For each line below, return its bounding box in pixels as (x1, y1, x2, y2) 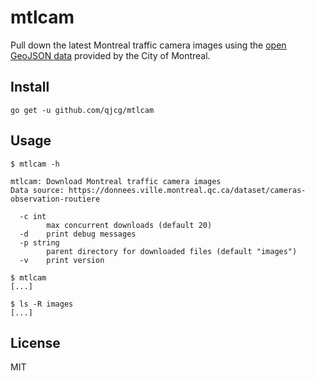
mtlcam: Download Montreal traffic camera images (10, 176, 222, 186)
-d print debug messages (19, 229, 137, 239)
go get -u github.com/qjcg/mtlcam (10, 105, 155, 115)
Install (10, 79, 50, 96)
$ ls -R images (10, 299, 74, 309)
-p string (19, 237, 60, 248)
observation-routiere (10, 194, 101, 204)
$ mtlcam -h (10, 159, 60, 169)
